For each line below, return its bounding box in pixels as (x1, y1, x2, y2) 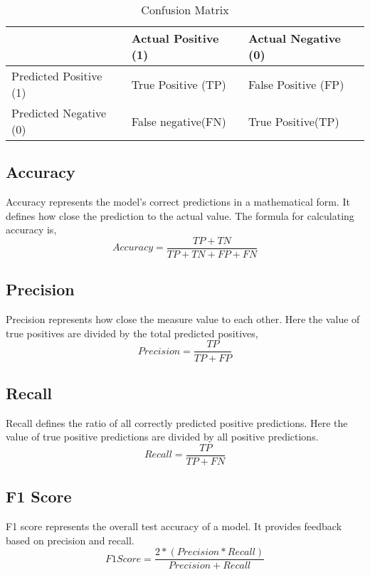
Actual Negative (248, 30, 342, 46)
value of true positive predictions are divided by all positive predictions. (6, 429, 319, 444)
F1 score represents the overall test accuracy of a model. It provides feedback (6, 519, 342, 534)
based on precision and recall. (6, 532, 134, 547)
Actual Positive (131, 30, 219, 46)
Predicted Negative (11, 105, 107, 121)
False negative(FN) (131, 112, 226, 130)
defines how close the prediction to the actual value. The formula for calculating (6, 208, 354, 223)
